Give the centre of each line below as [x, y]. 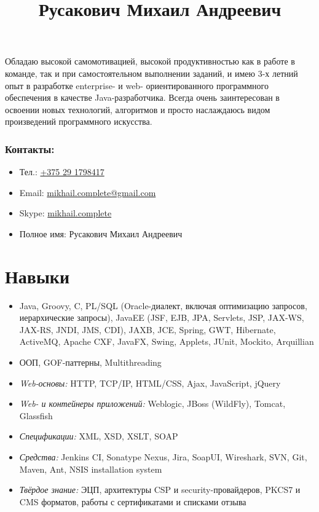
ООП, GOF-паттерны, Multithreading [90, 362]
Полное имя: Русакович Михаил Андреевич [101, 233]
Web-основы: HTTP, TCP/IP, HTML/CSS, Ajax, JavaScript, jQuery [150, 383]
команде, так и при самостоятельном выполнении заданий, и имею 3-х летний [152, 73]
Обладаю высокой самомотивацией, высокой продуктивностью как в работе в [150, 61]
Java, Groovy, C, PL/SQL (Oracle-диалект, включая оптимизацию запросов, [163, 305]
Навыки [37, 276]
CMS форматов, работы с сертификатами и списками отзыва [133, 501]
